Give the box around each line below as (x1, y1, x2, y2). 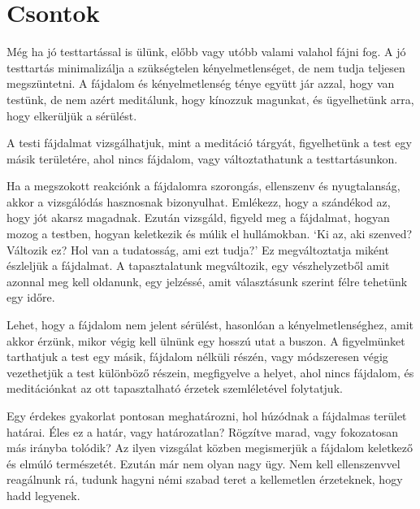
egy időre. (6, 289, 55, 306)
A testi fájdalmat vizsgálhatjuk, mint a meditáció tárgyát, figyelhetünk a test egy (6, 134, 412, 151)
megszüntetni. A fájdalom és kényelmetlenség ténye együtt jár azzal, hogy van (6, 75, 395, 92)
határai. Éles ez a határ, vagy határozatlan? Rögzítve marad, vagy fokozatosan (6, 423, 399, 440)
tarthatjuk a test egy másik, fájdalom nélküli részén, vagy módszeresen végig (6, 348, 388, 365)
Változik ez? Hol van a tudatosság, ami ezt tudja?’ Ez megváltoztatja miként (6, 241, 389, 258)
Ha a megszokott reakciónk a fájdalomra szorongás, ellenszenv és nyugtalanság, (6, 177, 401, 194)
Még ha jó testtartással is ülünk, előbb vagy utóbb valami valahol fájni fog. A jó (6, 43, 406, 60)
